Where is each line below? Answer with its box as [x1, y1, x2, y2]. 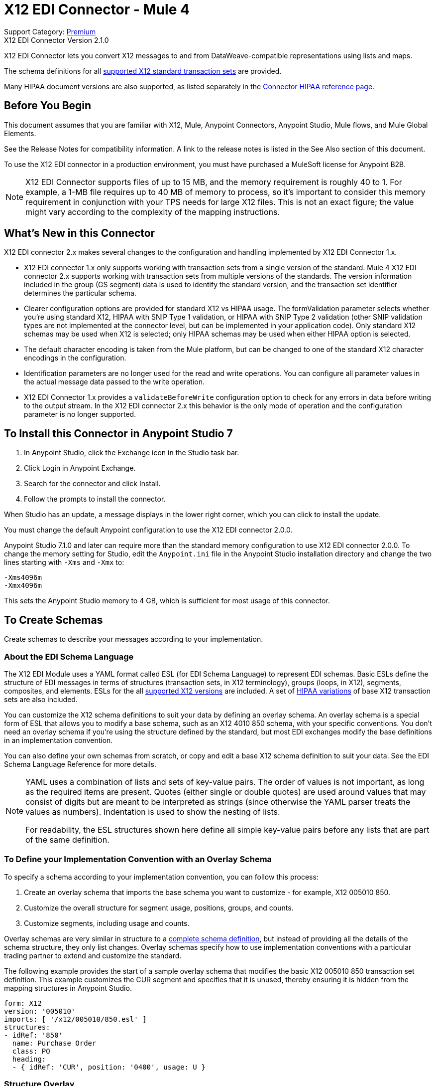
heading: [12, 1055, 46, 1063]
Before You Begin [4, 99, 92, 112]
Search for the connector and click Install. [24, 479, 161, 488]
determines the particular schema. [24, 289, 136, 298]
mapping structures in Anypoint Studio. [4, 983, 132, 992]
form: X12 [4, 999, 42, 1007]
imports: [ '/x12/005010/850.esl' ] [4, 1015, 147, 1023]
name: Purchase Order [12, 1039, 97, 1047]
